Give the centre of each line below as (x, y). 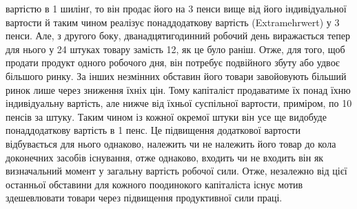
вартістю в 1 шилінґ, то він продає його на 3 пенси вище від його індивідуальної (176, 8)
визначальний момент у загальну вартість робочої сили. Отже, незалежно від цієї (176, 171)
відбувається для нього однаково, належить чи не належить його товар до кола (171, 143)
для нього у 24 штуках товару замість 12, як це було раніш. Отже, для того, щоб (175, 49)
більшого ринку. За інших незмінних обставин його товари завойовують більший (176, 76)
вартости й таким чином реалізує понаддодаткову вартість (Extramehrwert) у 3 (173, 22)
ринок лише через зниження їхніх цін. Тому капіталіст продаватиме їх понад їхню (178, 89)
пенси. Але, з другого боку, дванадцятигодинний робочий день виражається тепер (178, 36)
